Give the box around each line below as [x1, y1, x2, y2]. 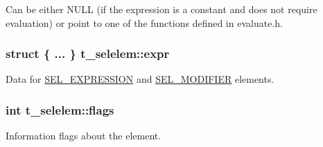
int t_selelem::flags [6, 101, 114, 118]
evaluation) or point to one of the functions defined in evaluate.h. [6, 15, 283, 30]
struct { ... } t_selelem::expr [6, 45, 170, 62]
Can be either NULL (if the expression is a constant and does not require [6, 2, 317, 16]
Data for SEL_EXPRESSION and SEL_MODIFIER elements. [6, 72, 274, 86]
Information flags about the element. [6, 128, 161, 143]
